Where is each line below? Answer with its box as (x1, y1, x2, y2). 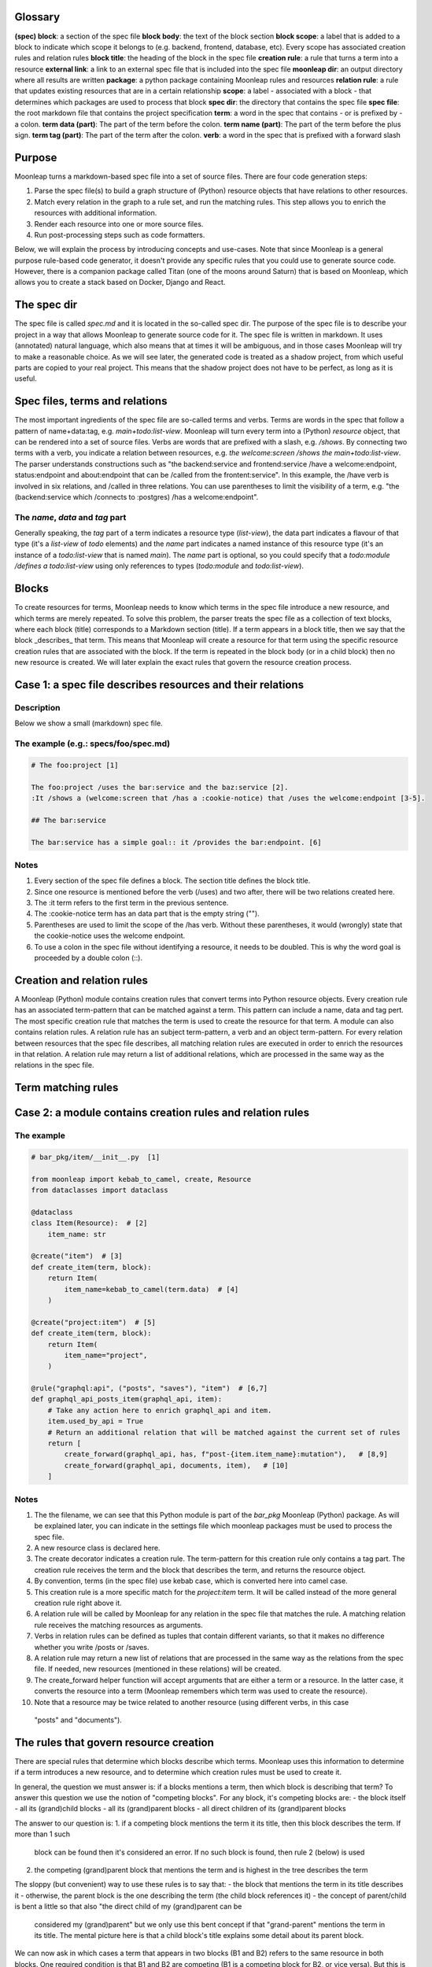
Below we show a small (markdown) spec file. (14, 718, 163, 728)
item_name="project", (64, 1350, 148, 1360)
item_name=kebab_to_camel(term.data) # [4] (64, 1285, 239, 1293)
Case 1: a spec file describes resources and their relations (14, 677, 305, 692)
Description (14, 702, 61, 713)
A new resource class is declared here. (34, 1543, 161, 1553)
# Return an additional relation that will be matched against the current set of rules (47, 1428, 401, 1437)
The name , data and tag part (14, 511, 127, 522)
